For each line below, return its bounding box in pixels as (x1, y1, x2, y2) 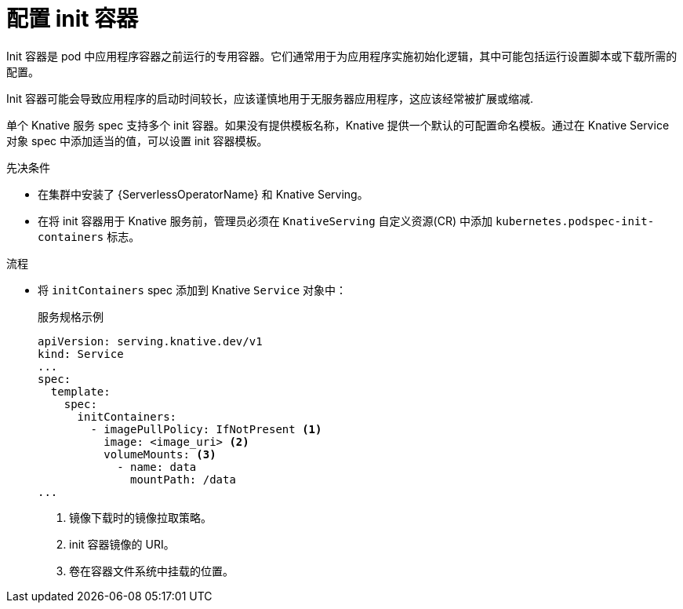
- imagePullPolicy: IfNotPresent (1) (90, 422, 322, 436)
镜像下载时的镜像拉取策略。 (69, 510, 212, 524)
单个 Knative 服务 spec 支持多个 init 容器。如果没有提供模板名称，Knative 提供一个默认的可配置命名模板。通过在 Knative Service (6, 118, 670, 132)
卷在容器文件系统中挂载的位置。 (69, 563, 234, 578)
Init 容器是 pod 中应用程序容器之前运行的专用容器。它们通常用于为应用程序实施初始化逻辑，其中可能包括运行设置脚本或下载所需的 (6, 49, 678, 63)
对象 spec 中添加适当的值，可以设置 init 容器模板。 (6, 133, 268, 148)
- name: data (117, 460, 197, 473)
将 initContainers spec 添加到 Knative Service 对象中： (38, 283, 347, 297)
